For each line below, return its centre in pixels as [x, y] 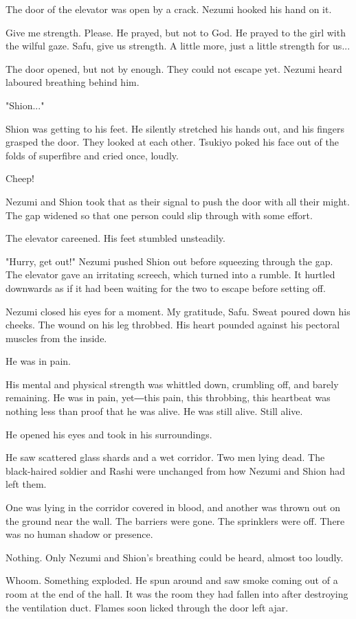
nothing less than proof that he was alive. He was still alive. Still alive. [154, 411]
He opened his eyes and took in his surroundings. [109, 434]
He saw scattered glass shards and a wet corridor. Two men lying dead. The [165, 457]
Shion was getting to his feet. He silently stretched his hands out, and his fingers [175, 128]
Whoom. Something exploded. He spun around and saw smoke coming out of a [172, 580]
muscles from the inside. [56, 338]
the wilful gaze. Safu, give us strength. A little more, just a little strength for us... [178, 46]
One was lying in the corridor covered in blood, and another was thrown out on [173, 507]
